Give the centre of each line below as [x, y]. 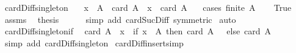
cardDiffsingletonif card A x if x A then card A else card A [138, 31]
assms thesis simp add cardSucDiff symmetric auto [120, 19]
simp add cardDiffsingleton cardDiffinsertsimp [94, 42]
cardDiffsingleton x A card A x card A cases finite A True [148, 7]
